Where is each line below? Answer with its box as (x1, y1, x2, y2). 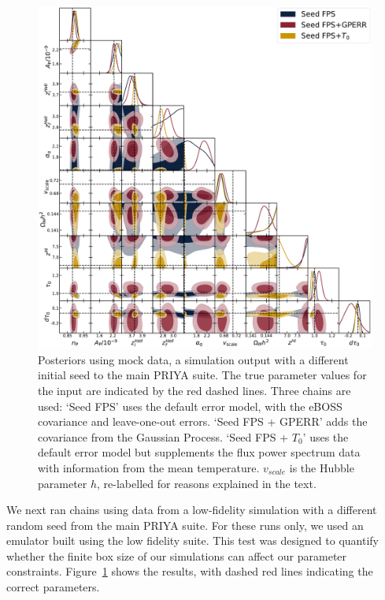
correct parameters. (6, 579, 100, 595)
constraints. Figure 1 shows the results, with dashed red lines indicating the (6, 563, 373, 580)
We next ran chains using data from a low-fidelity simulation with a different (6, 501, 377, 518)
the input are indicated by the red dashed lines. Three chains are (38, 382, 351, 398)
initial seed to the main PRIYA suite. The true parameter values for (38, 367, 367, 383)
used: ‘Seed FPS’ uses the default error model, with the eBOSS (38, 397, 342, 414)
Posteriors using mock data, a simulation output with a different (38, 351, 349, 367)
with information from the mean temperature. (38, 459, 260, 475)
